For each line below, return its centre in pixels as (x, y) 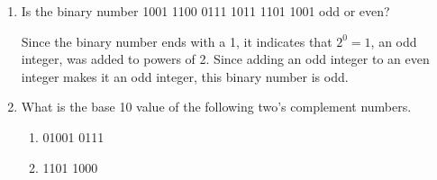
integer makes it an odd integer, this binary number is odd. (185, 76)
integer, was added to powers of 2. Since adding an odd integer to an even (225, 59)
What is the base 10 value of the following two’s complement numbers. (216, 107)
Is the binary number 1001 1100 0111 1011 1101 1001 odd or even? (205, 11)
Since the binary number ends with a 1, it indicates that (177, 41)
